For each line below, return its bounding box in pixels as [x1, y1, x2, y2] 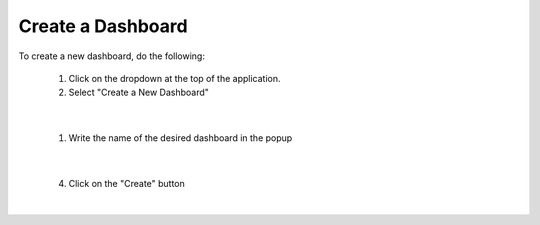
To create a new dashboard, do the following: [18, 50, 205, 62]
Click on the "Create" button [68, 177, 185, 189]
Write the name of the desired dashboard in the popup [68, 132, 293, 144]
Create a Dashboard [18, 15, 189, 37]
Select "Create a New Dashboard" [68, 86, 210, 99]
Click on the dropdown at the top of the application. [68, 72, 281, 84]
